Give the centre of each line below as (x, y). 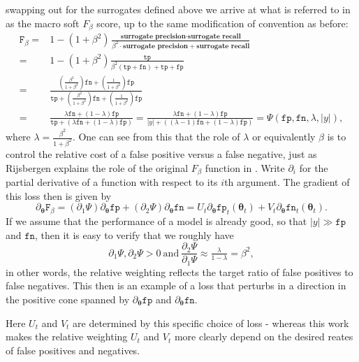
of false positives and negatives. (73, 350)
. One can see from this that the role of (156, 137)
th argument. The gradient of (287, 182)
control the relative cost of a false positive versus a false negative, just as (161, 153)
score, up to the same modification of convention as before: (222, 23)
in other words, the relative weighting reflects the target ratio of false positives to (179, 271)
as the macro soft (43, 23)
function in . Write (245, 167)
